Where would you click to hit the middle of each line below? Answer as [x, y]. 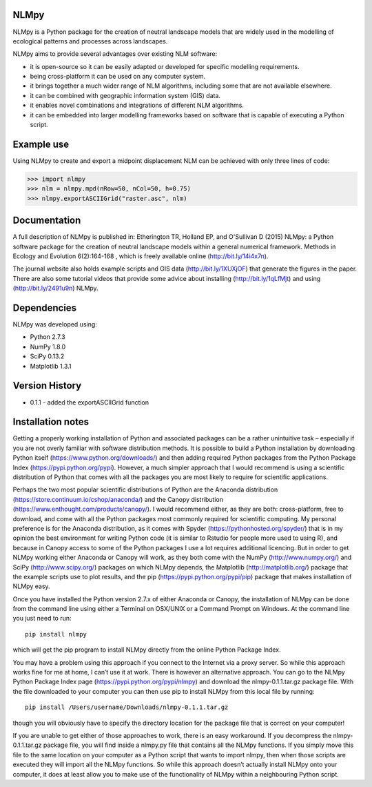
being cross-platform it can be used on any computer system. [118, 77]
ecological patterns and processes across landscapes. [90, 41]
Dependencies [45, 308]
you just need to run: [42, 619]
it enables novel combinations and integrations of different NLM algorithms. [137, 105]
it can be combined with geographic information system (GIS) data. [125, 95]
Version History [47, 386]
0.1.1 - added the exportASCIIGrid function [90, 402]
